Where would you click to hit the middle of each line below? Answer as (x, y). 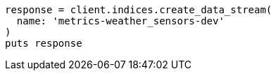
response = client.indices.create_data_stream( (139, 10)
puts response (44, 43)
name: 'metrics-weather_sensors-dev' (120, 21)
